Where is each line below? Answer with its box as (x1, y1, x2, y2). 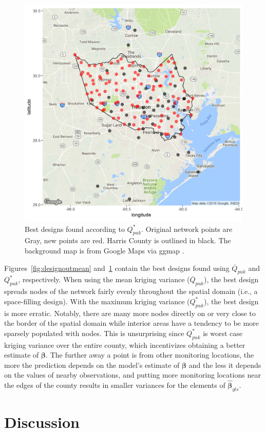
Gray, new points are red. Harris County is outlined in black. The (25, 235, 231, 246)
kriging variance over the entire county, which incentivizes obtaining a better (4, 339, 245, 350)
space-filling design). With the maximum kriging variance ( (4, 296, 190, 306)
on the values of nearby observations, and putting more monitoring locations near (4, 369, 261, 380)
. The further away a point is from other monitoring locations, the (46, 349, 254, 360)
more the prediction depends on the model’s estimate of (4, 359, 180, 370)
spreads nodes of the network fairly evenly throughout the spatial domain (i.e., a (4, 286, 258, 297)
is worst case (203, 327, 243, 338)
